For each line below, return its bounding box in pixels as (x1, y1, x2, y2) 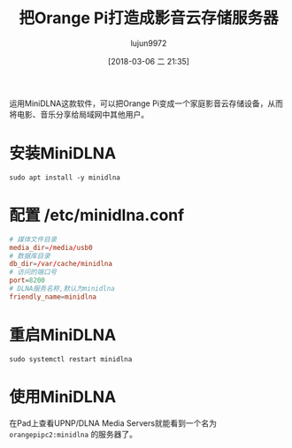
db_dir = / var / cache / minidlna (9, 260, 113, 269)
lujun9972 (130, 37, 167, 49)
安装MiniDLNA (9, 143, 117, 163)
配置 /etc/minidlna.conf (9, 205, 185, 225)
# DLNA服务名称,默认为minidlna (9, 285, 115, 293)
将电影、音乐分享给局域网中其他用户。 (9, 109, 149, 119)
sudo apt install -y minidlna (9, 173, 121, 182)
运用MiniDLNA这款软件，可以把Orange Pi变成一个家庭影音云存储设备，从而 (9, 98, 284, 109)
